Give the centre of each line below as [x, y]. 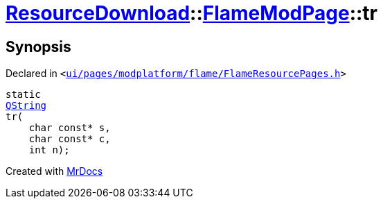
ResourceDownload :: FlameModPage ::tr [191, 13]
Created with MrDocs [54, 171]
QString [26, 106]
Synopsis [38, 46]
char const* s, [70, 128]
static [23, 95]
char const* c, [70, 139]
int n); [49, 150]
